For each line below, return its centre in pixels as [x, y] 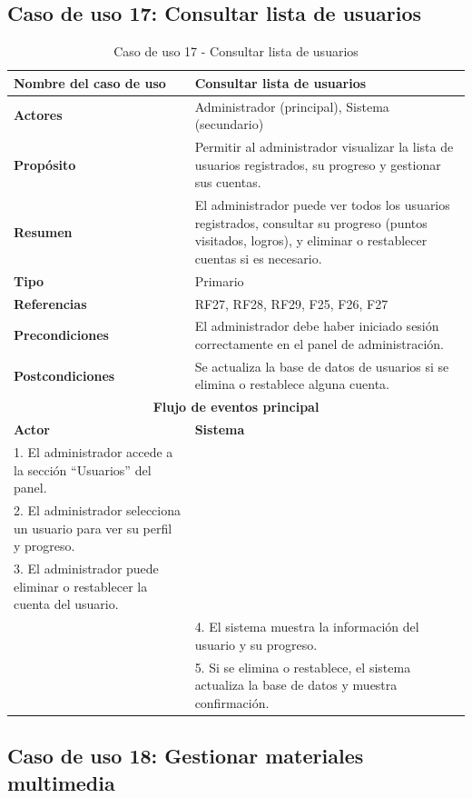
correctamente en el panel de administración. [319, 344]
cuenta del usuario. [66, 604]
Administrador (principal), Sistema [292, 106]
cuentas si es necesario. [258, 258]
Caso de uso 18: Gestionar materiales [186, 756]
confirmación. [232, 702]
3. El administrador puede [86, 569]
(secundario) [229, 124]
